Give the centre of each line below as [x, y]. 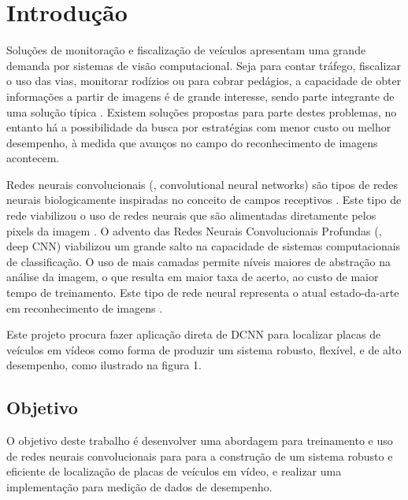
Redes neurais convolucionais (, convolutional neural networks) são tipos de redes [202, 184]
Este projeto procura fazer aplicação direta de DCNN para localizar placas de [194, 334]
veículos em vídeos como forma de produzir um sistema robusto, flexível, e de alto [204, 349]
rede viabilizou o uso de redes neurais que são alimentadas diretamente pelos [191, 215]
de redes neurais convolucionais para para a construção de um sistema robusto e [200, 456]
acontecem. [33, 158]
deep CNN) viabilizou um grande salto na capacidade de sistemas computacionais [204, 246]
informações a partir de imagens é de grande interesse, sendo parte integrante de [200, 96]
